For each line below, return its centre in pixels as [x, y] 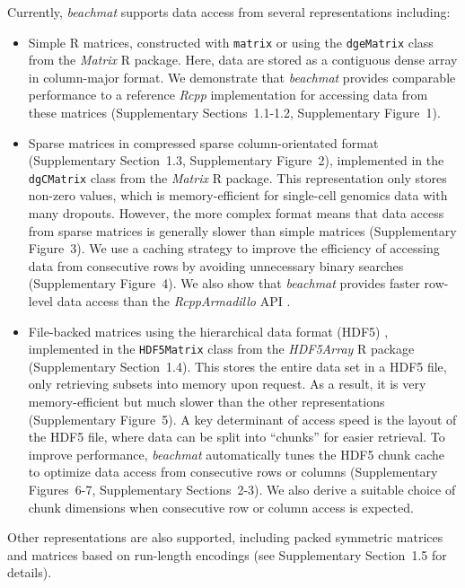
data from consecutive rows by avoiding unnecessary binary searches [216, 265]
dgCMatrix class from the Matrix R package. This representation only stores [237, 177]
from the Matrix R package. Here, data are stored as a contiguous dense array [243, 60]
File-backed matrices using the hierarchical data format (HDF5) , [208, 331]
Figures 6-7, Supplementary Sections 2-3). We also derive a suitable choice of [242, 490]
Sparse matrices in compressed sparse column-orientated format [203, 142]
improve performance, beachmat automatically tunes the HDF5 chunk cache [237, 454]
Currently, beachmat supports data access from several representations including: [229, 12]
